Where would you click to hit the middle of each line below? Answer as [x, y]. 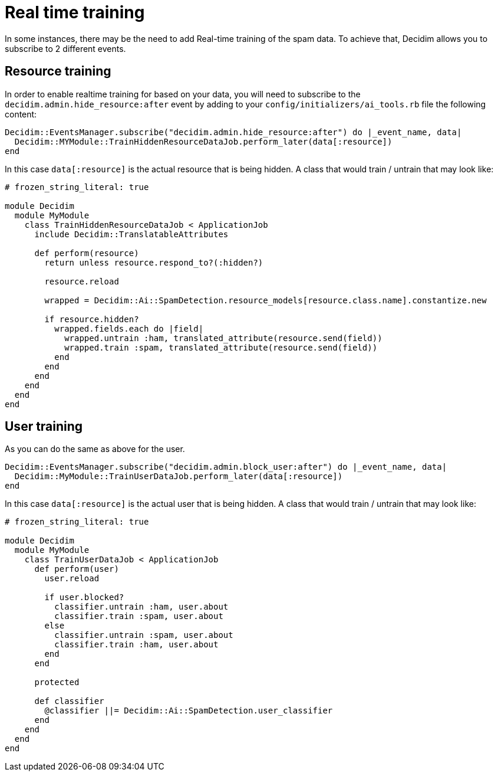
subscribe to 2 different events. [65, 48]
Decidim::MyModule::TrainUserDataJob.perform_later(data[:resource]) [179, 477]
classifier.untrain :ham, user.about [141, 607]
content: [21, 114]
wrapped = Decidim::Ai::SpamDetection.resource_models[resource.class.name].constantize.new [266, 300]
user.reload [72, 579]
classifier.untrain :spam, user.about [144, 635]
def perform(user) [77, 569]
